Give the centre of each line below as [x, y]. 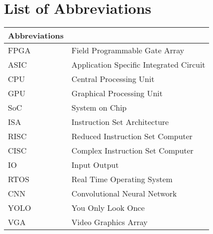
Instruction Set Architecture [120, 122]
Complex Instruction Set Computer [133, 151]
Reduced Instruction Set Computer [132, 136]
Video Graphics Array [110, 222]
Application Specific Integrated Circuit [139, 65]
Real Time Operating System [122, 179]
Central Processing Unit [113, 79]
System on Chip [99, 108]
